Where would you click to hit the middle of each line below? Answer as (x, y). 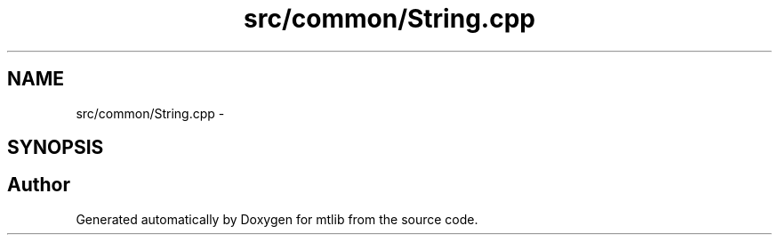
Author (39, 185)
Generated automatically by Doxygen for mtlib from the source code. (277, 219)
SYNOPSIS (56, 148)
